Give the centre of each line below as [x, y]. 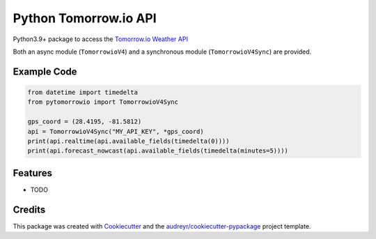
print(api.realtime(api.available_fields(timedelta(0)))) [128, 141]
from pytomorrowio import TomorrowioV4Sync [103, 102]
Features [32, 173]
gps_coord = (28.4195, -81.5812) [85, 122]
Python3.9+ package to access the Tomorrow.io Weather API [100, 39]
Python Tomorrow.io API [85, 18]
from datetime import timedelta [83, 92]
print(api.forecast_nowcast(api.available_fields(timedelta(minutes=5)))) [158, 151]
